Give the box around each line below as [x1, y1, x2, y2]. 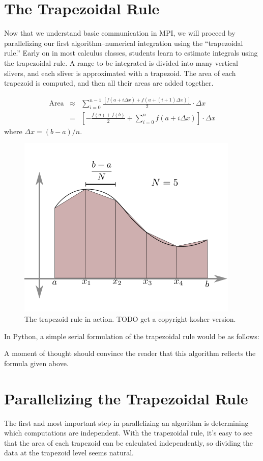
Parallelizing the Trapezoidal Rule [4, 388, 248, 408]
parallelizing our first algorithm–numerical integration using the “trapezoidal [4, 37, 243, 48]
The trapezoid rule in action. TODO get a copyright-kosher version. [24, 314, 236, 324]
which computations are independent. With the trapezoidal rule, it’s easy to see [4, 427, 253, 438]
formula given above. [4, 357, 69, 368]
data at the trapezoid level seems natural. [4, 447, 134, 458]
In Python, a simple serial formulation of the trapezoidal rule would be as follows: [4, 330, 259, 341]
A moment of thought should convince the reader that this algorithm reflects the [4, 348, 256, 358]
